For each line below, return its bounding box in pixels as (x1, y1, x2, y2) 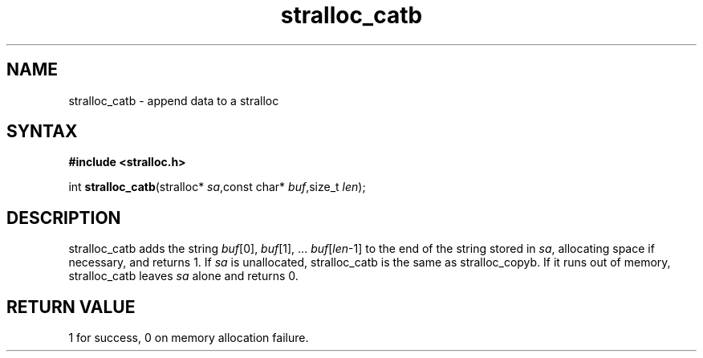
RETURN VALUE (6, 296, 136, 317)
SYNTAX (6, 121, 78, 142)
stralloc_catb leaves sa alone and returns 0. (68, 269, 299, 283)
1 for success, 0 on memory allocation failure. (68, 331, 309, 345)
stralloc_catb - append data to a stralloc (68, 93, 279, 108)
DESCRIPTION (6, 207, 121, 228)
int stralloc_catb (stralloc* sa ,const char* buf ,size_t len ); (68, 180, 366, 194)
